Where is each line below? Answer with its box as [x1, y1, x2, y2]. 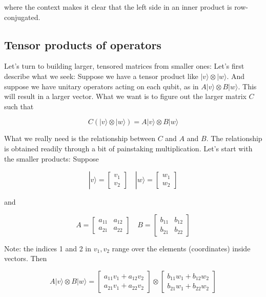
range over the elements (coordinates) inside [112, 243, 251, 253]
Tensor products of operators [4, 36, 161, 52]
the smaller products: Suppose [4, 153, 99, 164]
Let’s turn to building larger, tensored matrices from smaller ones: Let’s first [4, 61, 244, 71]
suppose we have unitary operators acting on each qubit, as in [4, 81, 199, 91]
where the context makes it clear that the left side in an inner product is [4, 2, 232, 12]
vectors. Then [4, 253, 47, 264]
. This [238, 81, 257, 91]
